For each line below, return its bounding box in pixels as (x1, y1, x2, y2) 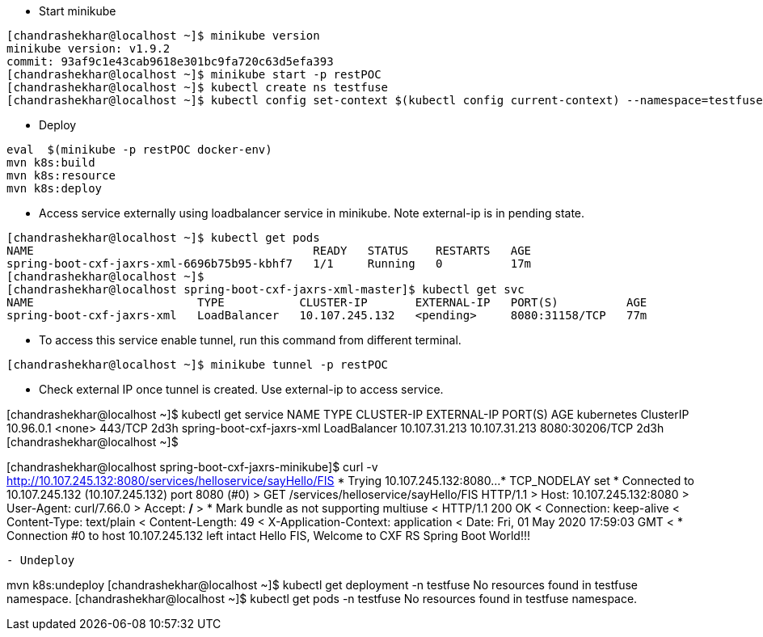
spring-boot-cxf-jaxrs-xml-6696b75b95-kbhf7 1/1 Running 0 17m (6, 257, 532, 270)
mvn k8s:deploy (6, 182, 103, 195)
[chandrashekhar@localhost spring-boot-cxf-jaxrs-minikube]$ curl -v (6, 460, 378, 474)
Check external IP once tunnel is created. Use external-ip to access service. (39, 382, 444, 396)
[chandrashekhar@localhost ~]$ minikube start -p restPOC (6, 68, 381, 81)
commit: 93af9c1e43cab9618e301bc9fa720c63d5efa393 (6, 55, 334, 68)
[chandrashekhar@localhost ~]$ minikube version (6, 29, 320, 42)
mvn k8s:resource (6, 169, 116, 182)
